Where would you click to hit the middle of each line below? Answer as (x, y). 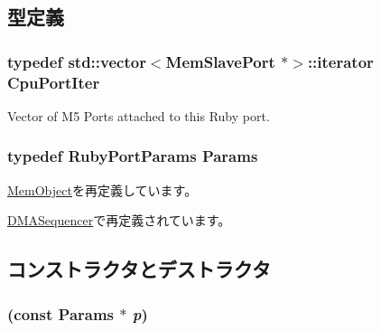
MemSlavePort (220, 61)
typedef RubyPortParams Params (133, 156)
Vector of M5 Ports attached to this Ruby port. (139, 115)
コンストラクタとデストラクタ (139, 269)
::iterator (340, 61)
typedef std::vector (77, 61)
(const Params (61, 313)
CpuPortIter (54, 82)
